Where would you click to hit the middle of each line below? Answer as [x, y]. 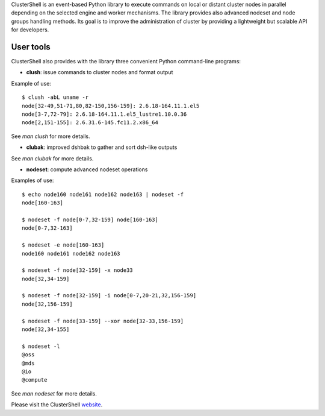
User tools [31, 47]
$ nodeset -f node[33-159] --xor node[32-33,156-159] [103, 321]
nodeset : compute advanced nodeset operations [87, 169]
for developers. [30, 30]
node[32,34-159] [46, 279]
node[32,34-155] [46, 329]
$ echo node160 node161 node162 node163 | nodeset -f [103, 194]
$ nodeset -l [41, 346]
